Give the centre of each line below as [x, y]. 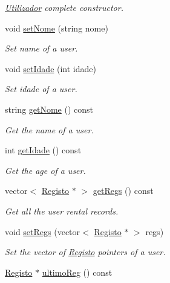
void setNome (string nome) [57, 28]
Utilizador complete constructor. [64, 7]
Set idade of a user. [41, 89]
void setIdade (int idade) [51, 68]
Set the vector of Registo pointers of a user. [85, 252]
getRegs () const [123, 191]
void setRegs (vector [43, 231]
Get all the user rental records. [62, 211]
